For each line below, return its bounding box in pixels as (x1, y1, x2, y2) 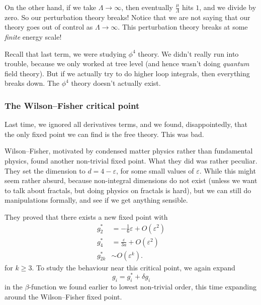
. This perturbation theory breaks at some (118, 22, 248, 32)
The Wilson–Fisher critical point (5, 99, 140, 111)
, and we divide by (199, 2, 256, 12)
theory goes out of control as (5, 22, 93, 32)
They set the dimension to (5, 165, 85, 176)
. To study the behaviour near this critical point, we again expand (32, 262, 235, 272)
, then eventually (121, 2, 173, 12)
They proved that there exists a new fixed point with (5, 211, 168, 222)
